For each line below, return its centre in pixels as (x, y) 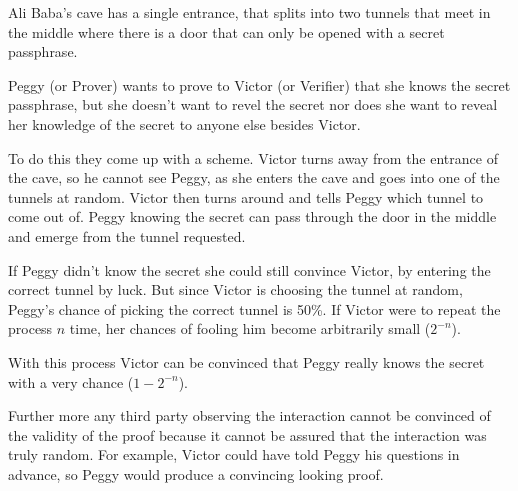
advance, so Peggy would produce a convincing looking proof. (196, 473)
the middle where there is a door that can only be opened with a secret (226, 31)
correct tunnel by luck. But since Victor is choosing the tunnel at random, (235, 289)
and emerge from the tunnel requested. (127, 235)
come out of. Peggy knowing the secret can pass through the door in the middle (252, 216)
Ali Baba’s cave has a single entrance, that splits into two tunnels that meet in (249, 12)
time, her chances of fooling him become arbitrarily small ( (250, 328)
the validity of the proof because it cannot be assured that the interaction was (247, 434)
